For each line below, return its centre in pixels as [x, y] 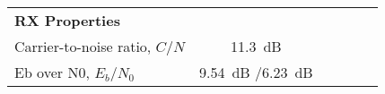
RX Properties [67, 20]
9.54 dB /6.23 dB [256, 72]
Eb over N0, [52, 72]
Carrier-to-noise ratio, [83, 46]
